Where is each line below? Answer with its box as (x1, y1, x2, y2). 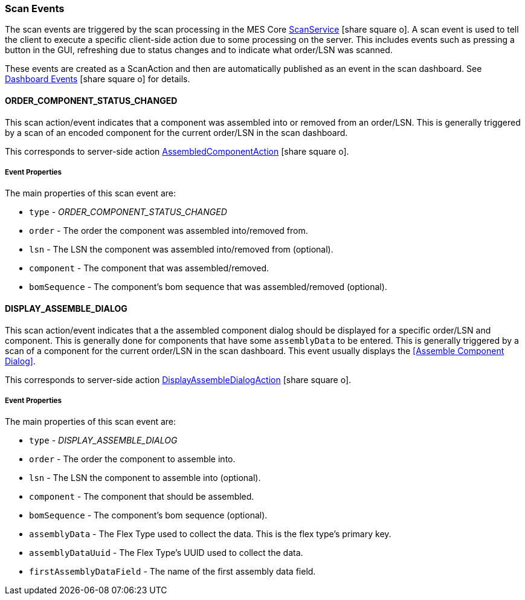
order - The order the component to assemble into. (29, 454, 236, 465)
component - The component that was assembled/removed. (29, 263, 269, 274)
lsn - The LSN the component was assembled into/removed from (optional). (29, 244, 333, 255)
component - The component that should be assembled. (29, 491, 254, 502)
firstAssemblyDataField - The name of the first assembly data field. (29, 566, 316, 577)
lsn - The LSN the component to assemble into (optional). (29, 473, 261, 483)
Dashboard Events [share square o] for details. (5, 74, 190, 85)
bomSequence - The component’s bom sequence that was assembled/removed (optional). (29, 282, 387, 292)
